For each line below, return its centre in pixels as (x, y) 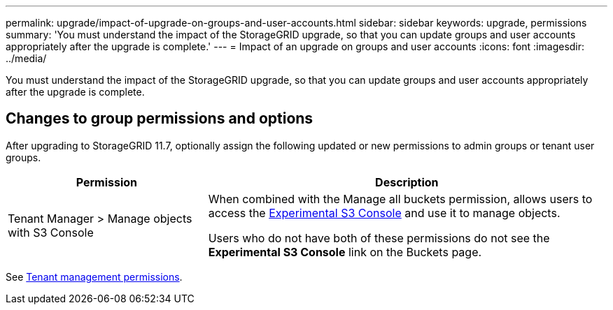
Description (407, 182)
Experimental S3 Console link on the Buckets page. (345, 252)
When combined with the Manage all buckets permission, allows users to (400, 199)
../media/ (26, 58)
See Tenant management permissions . (94, 276)
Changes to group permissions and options (160, 119)
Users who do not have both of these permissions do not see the (379, 238)
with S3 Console (51, 232)
